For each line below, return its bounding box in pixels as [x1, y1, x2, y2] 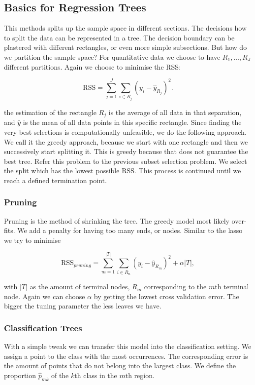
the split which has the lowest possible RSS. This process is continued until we [4, 165, 241, 176]
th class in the [74, 370, 117, 380]
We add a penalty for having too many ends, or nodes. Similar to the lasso [17, 225, 243, 235]
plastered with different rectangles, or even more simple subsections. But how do [4, 42, 247, 52]
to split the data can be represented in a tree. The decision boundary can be [4, 32, 235, 42]
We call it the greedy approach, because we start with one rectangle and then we [4, 136, 248, 147]
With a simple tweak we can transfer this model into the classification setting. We [4, 341, 252, 351]
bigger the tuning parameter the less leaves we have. [4, 301, 161, 311]
